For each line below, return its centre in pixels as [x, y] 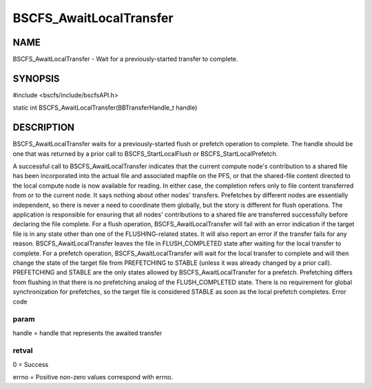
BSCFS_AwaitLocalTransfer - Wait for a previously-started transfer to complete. [125, 59]
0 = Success [31, 364]
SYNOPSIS [36, 78]
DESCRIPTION [44, 128]
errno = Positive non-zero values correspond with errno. [93, 377]
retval [23, 350]
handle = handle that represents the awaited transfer [87, 333]
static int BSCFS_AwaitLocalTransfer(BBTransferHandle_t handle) [105, 108]
